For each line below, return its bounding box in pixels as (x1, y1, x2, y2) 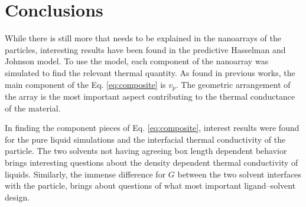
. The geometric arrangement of (175, 78, 291, 90)
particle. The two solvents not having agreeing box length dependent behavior (5, 144, 287, 157)
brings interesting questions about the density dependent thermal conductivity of (5, 156, 298, 168)
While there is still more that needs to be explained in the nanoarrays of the (5, 32, 281, 44)
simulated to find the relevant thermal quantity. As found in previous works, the (5, 66, 295, 78)
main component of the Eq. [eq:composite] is (5, 78, 166, 90)
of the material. (5, 101, 61, 114)
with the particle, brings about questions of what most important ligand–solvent (5, 179, 296, 192)
